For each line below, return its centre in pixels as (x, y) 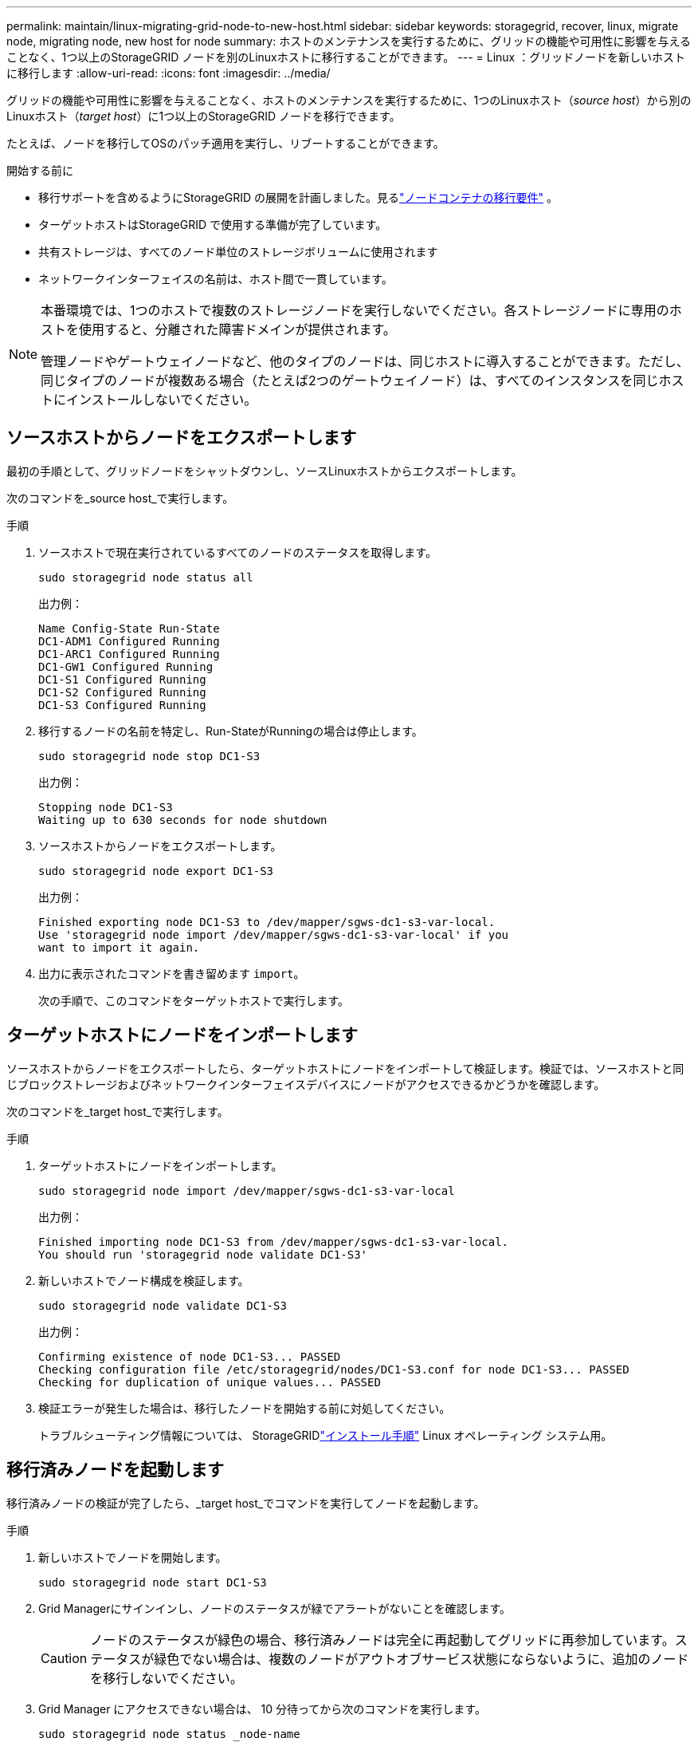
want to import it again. (119, 947)
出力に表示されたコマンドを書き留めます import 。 (172, 973)
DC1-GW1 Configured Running (126, 666)
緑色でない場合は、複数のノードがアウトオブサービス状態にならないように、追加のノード (422, 1659)
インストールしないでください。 (162, 400)
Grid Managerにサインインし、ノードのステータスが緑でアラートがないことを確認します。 (275, 1608)
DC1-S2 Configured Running (122, 692)
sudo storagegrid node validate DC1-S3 (163, 1305)
